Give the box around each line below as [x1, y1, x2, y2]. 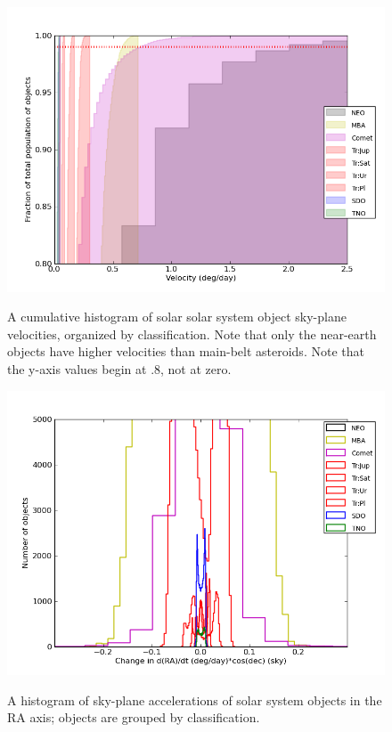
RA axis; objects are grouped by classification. [7, 708, 260, 727]
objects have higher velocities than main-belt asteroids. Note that [7, 342, 364, 361]
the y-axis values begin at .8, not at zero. [7, 359, 232, 378]
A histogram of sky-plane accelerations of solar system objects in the [7, 690, 382, 709]
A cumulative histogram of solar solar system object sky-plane [7, 307, 347, 326]
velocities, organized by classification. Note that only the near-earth [7, 324, 377, 343]
